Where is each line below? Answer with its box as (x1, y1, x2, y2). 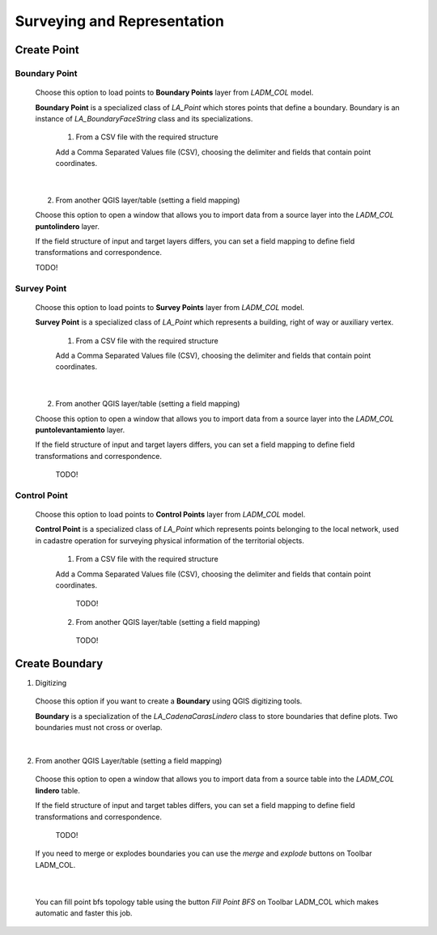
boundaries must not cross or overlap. (35, 723, 163, 733)
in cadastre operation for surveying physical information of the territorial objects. (35, 535, 305, 546)
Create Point (15, 43, 80, 57)
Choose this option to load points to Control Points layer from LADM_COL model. (35, 510, 306, 520)
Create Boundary (15, 657, 104, 670)
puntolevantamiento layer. (35, 425, 125, 435)
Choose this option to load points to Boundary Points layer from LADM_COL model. (35, 87, 314, 97)
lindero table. (35, 785, 81, 795)
